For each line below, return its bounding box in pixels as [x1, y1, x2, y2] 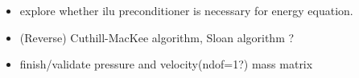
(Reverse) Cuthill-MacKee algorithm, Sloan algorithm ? [19, 29, 295, 45]
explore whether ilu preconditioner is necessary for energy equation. [19, 2, 353, 18]
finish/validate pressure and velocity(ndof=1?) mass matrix [19, 56, 313, 72]
